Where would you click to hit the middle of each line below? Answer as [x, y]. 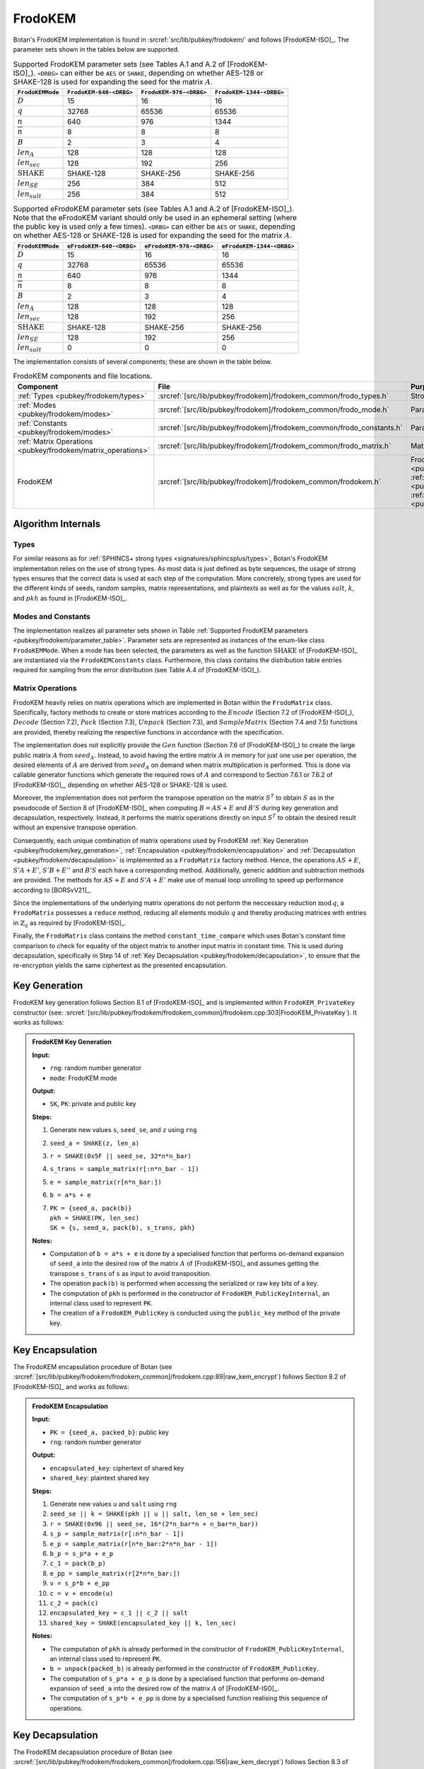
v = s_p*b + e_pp [79, 1584]
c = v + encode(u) [82, 1593]
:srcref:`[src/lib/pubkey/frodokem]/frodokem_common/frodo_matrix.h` [275, 446]
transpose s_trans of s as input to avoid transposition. [131, 1273]
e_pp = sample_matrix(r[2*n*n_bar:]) [115, 1573]
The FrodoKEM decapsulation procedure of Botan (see [93, 1752]
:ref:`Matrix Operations [55, 442]
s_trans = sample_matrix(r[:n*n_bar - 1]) [124, 1169]
